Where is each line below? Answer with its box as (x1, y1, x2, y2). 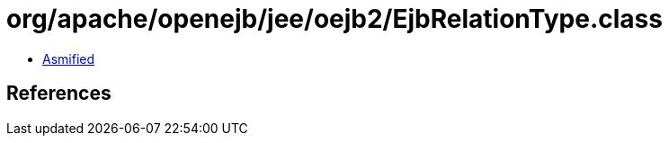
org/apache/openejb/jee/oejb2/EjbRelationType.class (6, 4, 663, 34)
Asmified (42, 50, 95, 67)
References (6, 82, 111, 105)
